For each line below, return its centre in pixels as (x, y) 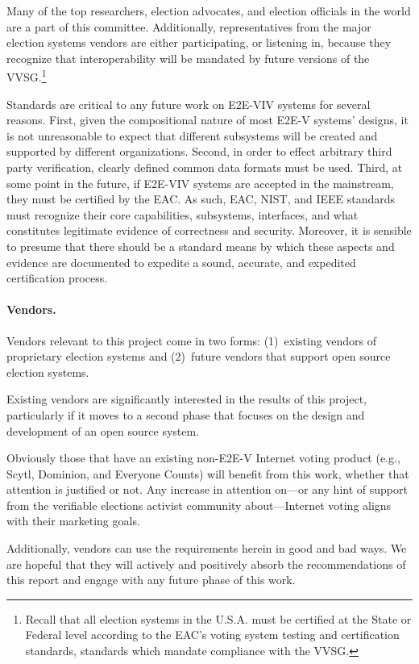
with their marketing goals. (73, 521)
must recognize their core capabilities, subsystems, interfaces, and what (183, 214)
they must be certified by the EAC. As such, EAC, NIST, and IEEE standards (201, 199)
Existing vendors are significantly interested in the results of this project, (187, 399)
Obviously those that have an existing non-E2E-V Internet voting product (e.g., (203, 458)
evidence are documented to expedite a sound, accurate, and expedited (181, 262)
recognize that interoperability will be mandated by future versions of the (188, 58)
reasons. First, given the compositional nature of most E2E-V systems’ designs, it (207, 120)
